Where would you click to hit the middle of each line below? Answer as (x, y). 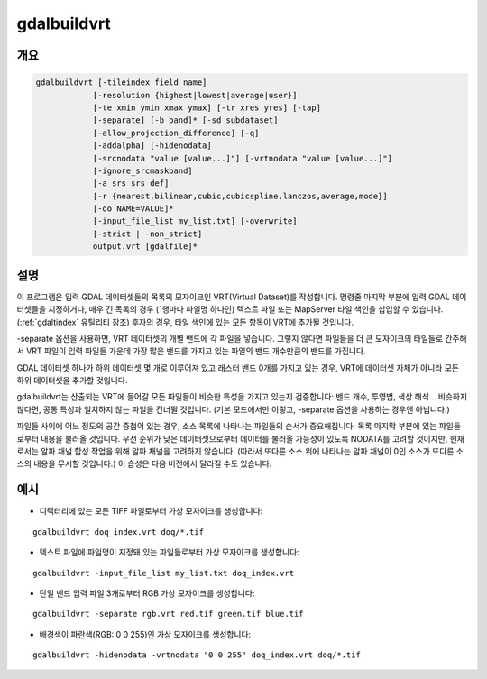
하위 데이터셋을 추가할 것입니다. (72, 381)
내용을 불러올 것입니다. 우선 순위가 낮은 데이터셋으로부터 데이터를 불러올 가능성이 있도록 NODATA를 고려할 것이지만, (244, 438)
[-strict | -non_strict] (147, 234)
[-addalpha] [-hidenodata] (152, 146)
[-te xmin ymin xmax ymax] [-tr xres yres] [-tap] (207, 107)
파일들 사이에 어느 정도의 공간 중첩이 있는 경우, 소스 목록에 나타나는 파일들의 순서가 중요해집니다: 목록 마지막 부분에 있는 (227, 426)
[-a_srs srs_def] (131, 184)
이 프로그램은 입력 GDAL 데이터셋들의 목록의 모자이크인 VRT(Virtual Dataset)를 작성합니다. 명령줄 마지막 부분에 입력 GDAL (233, 297)
